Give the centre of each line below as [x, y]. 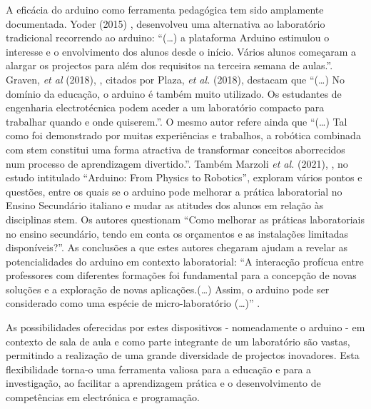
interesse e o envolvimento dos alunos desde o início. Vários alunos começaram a [181, 51]
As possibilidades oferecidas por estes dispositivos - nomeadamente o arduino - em [185, 327]
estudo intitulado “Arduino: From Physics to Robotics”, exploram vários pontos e [184, 177]
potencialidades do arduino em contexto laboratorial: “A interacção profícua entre [185, 261]
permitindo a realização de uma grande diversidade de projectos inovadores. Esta [183, 355]
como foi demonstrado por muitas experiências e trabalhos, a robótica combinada [183, 135]
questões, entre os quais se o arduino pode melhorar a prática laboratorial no [174, 191]
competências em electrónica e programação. [103, 397]
